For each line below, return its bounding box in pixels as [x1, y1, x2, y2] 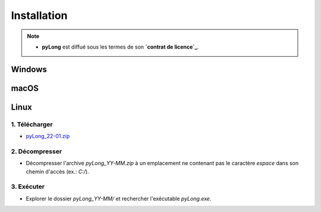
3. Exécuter [11, 182, 45, 191]
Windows [11, 64, 47, 74]
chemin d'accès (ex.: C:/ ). [26, 168, 89, 175]
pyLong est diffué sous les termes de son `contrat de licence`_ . [42, 43, 199, 50]
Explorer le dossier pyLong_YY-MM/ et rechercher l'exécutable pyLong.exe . [26, 195, 212, 202]
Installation [11, 9, 68, 22]
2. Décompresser [11, 147, 62, 155]
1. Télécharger [11, 120, 53, 129]
